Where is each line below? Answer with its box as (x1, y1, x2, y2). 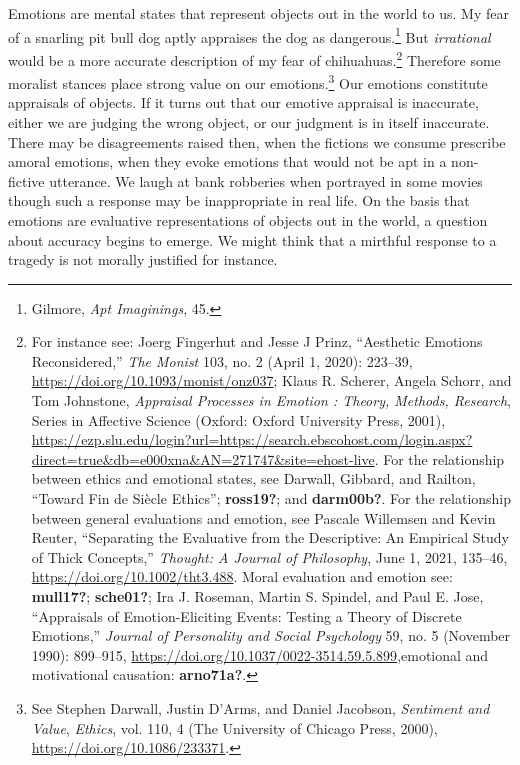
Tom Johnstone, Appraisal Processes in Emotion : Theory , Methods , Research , (31, 390, 511, 411)
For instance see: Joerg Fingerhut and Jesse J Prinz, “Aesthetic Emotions (31, 331, 483, 352)
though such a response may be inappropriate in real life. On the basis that (8, 190, 470, 211)
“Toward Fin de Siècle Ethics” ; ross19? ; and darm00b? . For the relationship (31, 488, 512, 509)
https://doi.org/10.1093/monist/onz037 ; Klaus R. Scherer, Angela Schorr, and (31, 370, 512, 391)
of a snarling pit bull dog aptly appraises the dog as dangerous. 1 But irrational (8, 23, 491, 47)
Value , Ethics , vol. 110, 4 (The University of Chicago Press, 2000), (31, 717, 438, 738)
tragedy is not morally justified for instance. (8, 249, 278, 270)
